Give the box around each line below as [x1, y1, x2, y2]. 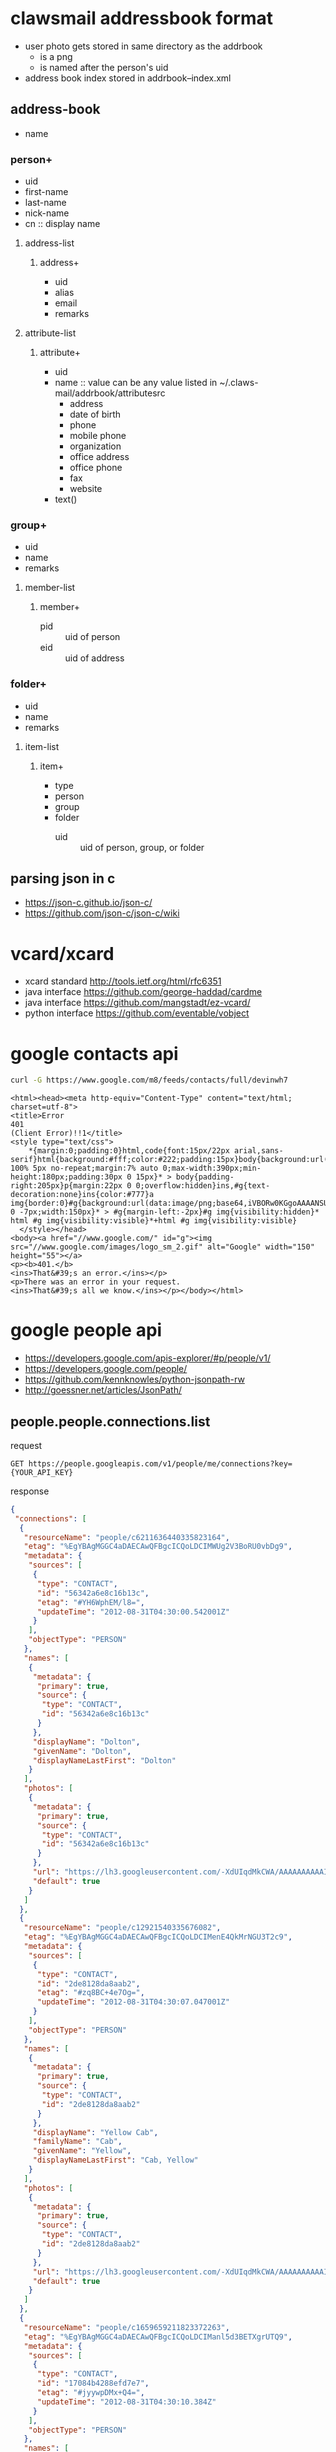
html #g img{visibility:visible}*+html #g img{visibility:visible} [10, 1216, 298, 1226]
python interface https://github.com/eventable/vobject [24, 1007, 250, 1019]
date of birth [69, 408, 121, 421]
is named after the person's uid [39, 61, 169, 73]
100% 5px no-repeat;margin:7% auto [10, 1163, 159, 1174]
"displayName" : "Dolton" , [32, 1737, 141, 1747]
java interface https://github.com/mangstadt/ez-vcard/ [24, 997, 251, 1009]
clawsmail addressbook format [10, 7, 273, 30]
